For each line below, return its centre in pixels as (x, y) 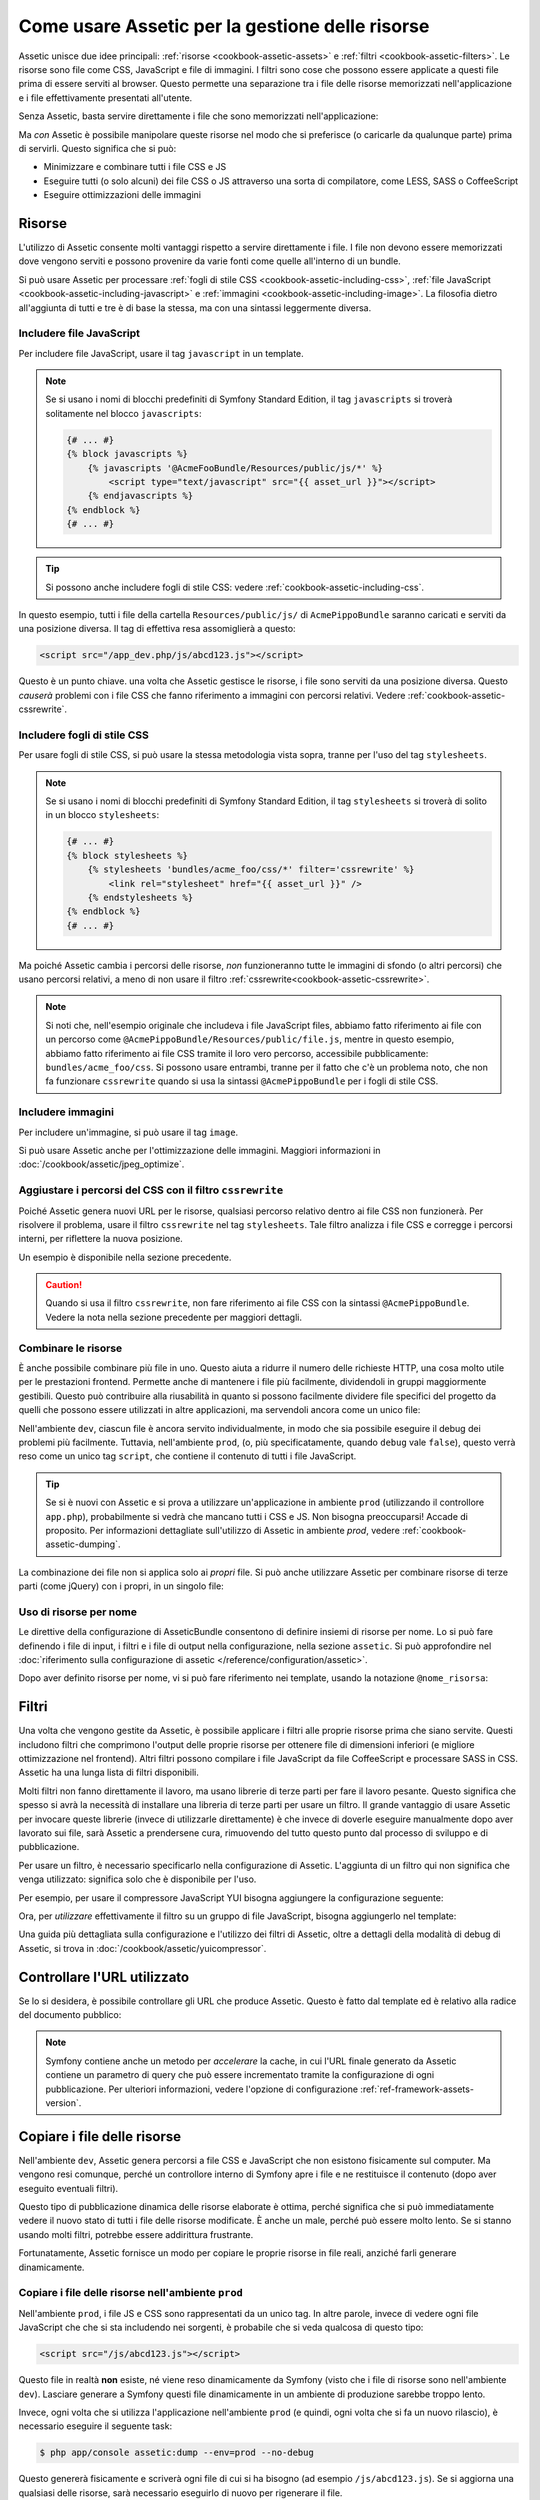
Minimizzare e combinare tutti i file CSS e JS (135, 167)
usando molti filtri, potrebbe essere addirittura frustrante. (136, 2234)
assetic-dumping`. (83, 1544)
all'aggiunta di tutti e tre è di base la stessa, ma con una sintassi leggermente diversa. (195, 307)
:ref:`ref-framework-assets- (417, 2089)
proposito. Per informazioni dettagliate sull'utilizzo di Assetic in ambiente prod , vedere (222, 1530)
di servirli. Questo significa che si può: (97, 148)
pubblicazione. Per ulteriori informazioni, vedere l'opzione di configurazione (202, 2089)
